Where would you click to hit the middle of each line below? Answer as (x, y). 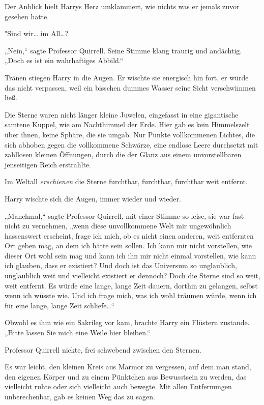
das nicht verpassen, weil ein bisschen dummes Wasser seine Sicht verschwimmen (130, 87)
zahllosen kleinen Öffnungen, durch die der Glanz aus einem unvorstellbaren (123, 154)
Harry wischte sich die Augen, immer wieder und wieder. (93, 198)
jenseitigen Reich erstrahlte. (48, 164)
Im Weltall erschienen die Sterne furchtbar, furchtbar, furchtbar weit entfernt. (126, 181)
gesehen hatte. (27, 16)
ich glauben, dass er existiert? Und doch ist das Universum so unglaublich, (121, 265)
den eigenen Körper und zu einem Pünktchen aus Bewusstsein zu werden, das (126, 376)
